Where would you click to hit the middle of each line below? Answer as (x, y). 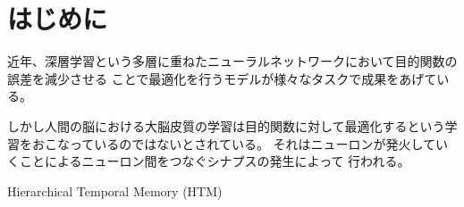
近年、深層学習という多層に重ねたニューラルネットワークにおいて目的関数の (232, 61)
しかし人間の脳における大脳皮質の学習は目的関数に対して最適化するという (226, 125)
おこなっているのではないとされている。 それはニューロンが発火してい (240, 143)
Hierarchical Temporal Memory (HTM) (115, 190)
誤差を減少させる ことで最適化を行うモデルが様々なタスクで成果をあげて (222, 78)
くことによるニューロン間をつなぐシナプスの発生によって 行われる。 (209, 161)
